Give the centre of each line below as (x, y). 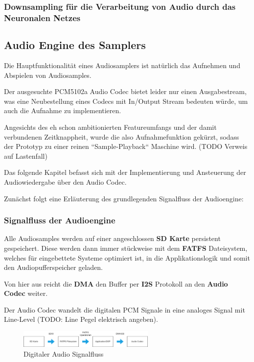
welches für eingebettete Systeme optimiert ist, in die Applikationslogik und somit (127, 257)
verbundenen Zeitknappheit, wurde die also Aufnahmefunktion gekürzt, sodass (122, 136)
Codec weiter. (26, 293)
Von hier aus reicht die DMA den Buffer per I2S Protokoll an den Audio (116, 283)
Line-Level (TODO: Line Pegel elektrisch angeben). (81, 319)
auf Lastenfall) (26, 156)
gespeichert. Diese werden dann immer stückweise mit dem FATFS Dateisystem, (126, 248)
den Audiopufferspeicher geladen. (54, 267)
